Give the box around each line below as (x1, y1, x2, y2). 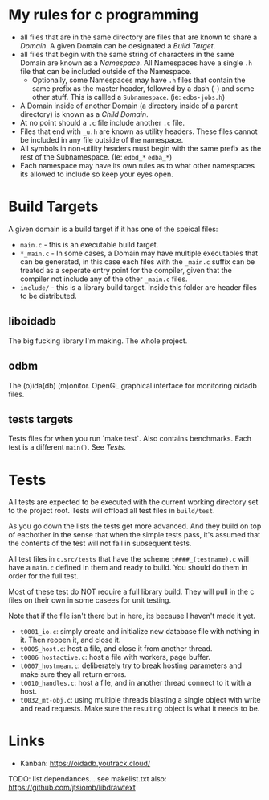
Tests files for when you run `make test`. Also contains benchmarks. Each (8, 433, 251, 444)
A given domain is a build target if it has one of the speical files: (8, 224, 218, 234)
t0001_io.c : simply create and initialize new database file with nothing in (19, 627, 259, 636)
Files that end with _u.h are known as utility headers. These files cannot (19, 126, 259, 136)
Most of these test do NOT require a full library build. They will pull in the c (8, 587, 255, 597)
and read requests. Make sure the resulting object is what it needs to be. (19, 703, 260, 714)
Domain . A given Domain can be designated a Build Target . (19, 40, 216, 50)
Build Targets (8, 197, 99, 216)
